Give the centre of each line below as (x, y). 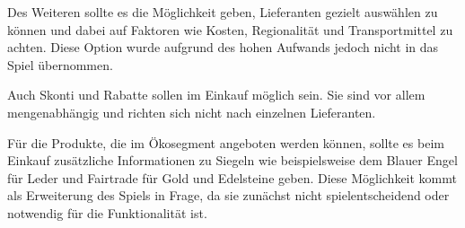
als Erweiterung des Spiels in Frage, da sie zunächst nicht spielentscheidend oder (228, 195)
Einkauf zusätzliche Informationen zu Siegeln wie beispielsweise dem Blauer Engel (232, 160)
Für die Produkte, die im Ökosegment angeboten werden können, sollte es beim (226, 142)
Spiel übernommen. (60, 64)
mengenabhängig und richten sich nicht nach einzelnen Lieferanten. (192, 112)
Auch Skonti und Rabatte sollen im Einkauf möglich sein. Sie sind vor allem (216, 95)
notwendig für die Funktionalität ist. (107, 212)
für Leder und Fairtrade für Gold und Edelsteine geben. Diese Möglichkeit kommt (232, 177)
